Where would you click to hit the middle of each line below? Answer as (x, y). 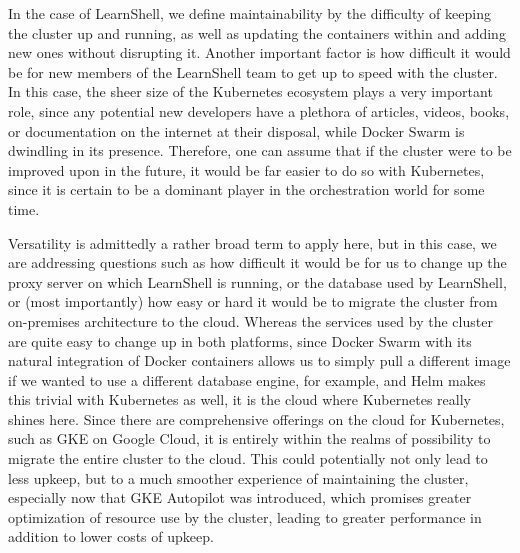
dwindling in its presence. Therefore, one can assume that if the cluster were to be (260, 150)
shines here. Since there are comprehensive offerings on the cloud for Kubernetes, (256, 418)
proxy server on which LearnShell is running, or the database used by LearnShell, (257, 281)
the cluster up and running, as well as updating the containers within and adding (257, 32)
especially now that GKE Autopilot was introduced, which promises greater (240, 497)
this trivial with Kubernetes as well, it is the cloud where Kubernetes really (239, 399)
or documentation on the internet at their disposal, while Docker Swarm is (236, 130)
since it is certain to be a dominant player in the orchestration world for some (246, 189)
